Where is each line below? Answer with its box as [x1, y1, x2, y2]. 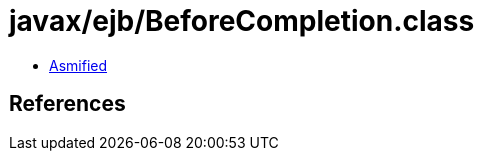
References [9, 91, 126, 117]
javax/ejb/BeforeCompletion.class [9, 4, 475, 38]
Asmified [49, 56, 108, 74]
